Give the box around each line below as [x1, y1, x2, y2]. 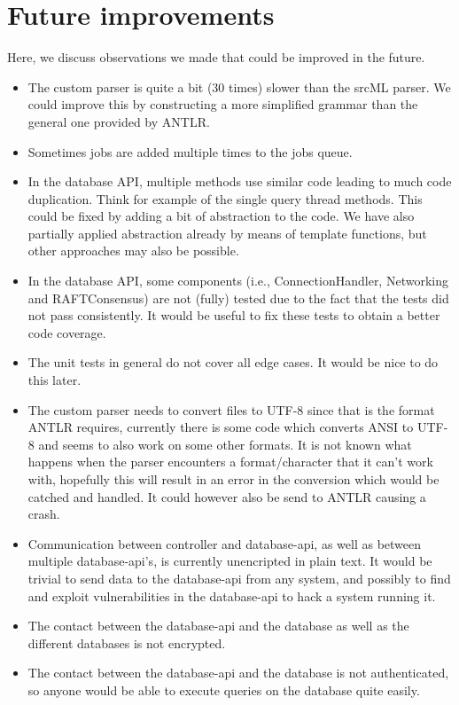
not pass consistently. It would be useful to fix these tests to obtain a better [27, 306, 440, 325]
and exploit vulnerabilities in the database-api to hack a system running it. [27, 586, 436, 605]
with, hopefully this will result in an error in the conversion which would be [27, 470, 440, 488]
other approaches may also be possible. [27, 241, 239, 260]
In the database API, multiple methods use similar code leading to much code [27, 172, 452, 191]
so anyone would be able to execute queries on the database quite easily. [27, 680, 420, 699]
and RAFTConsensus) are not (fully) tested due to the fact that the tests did [27, 288, 449, 307]
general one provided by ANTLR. [27, 112, 210, 130]
